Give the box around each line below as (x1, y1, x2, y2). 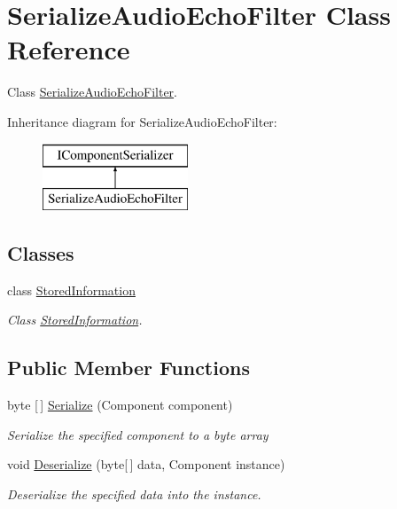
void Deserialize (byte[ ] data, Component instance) (7, 455, 285, 474)
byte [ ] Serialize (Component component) (7, 395, 233, 414)
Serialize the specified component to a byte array (7, 425, 269, 443)
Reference (7, 31, 130, 67)
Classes (7, 239, 74, 267)
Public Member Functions (7, 354, 250, 381)
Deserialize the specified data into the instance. (7, 485, 261, 504)
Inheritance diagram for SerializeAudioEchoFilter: (7, 112, 277, 130)
